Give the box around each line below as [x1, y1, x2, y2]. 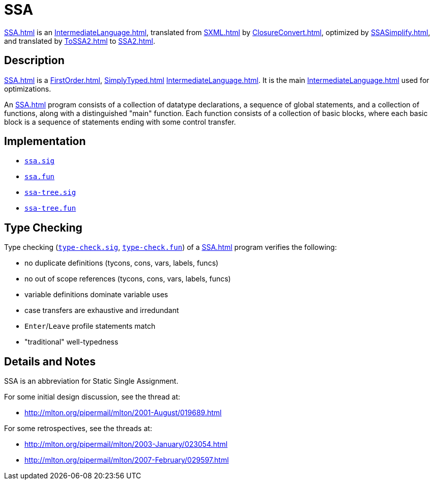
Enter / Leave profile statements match [24, 322, 156, 331]
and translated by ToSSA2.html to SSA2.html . [4, 36, 156, 45]
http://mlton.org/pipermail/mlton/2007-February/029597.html [24, 455, 229, 465]
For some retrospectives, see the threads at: [4, 424, 152, 433]
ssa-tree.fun [24, 204, 76, 213]
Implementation [4, 135, 86, 148]
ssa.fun [24, 173, 55, 181]
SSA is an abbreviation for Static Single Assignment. [4, 377, 179, 386]
